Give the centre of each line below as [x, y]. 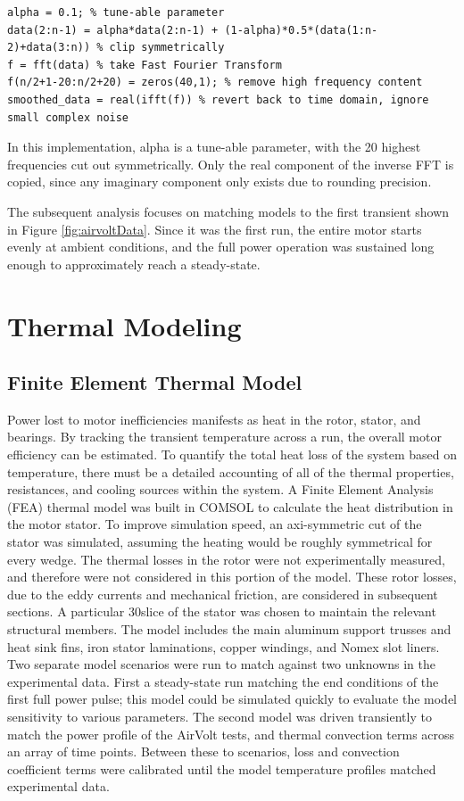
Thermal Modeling [124, 325]
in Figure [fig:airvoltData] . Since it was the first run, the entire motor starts [215, 229]
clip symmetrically [167, 48]
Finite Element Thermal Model [155, 382]
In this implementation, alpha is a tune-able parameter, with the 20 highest [214, 147]
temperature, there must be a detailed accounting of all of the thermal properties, [231, 471]
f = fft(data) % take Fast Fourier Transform [145, 65]
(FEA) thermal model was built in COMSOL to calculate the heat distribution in [230, 506]
